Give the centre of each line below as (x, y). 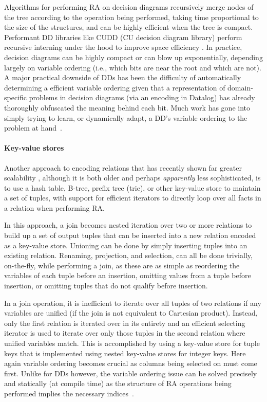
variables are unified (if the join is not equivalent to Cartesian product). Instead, (131, 313)
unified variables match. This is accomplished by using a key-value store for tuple (132, 343)
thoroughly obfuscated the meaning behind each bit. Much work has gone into (127, 107)
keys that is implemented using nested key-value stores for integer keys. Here (125, 353)
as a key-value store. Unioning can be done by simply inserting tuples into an (126, 245)
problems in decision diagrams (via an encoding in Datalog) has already (142, 97)
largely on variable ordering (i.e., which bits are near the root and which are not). (133, 67)
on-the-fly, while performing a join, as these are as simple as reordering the (122, 265)
